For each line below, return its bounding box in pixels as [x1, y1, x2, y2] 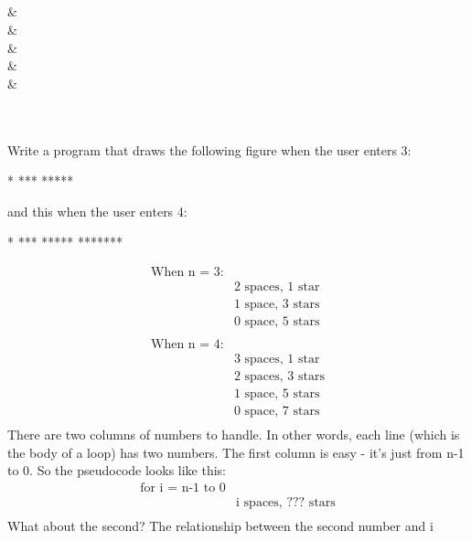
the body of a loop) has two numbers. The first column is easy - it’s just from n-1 [7, 442, 465, 461]
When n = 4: [151, 338, 224, 352]
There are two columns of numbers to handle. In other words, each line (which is [7, 425, 460, 444]
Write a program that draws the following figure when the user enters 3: [7, 140, 412, 159]
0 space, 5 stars [233, 315, 320, 329]
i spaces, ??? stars [236, 496, 336, 510]
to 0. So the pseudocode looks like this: [7, 461, 227, 480]
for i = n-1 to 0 [140, 482, 226, 495]
